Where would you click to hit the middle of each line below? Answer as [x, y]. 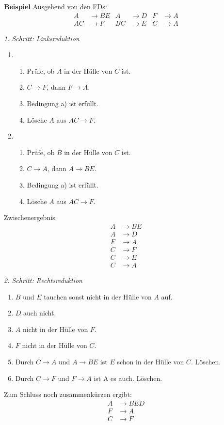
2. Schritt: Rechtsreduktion [43, 280]
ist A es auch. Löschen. [128, 378]
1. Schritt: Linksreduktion [42, 38]
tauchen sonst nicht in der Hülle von [98, 296]
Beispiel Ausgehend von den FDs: [56, 6]
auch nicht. [40, 313]
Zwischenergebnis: [31, 217]
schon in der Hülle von [151, 361]
